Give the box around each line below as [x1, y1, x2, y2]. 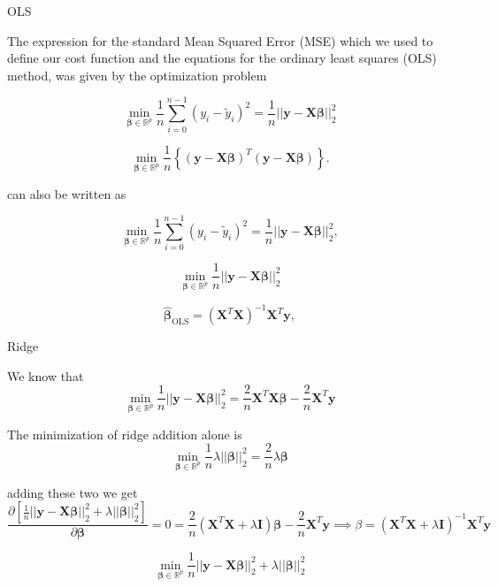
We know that [7, 366, 84, 385]
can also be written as [7, 184, 126, 202]
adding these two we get [7, 483, 138, 501]
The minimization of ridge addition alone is [7, 424, 242, 443]
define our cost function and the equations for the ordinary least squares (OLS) [7, 49, 437, 67]
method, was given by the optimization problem [7, 65, 267, 84]
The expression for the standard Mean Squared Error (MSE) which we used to [7, 31, 433, 50]
